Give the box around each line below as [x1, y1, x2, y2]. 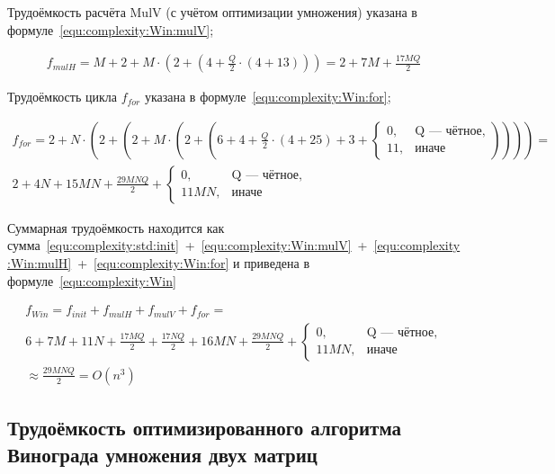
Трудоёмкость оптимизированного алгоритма [7, 414, 402, 442]
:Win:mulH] [7, 254, 72, 273]
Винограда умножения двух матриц [7, 440, 318, 468]
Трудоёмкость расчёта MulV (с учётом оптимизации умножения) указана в [7, 3, 417, 21]
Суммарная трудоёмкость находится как [7, 218, 225, 237]
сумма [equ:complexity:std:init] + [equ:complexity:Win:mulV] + [7, 236, 368, 255]
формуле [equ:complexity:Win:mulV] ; [7, 20, 214, 39]
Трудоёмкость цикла [7, 87, 117, 106]
